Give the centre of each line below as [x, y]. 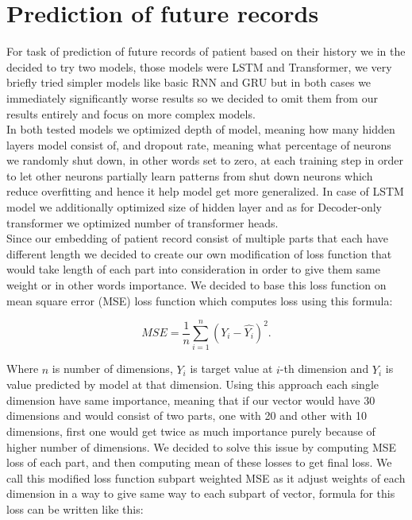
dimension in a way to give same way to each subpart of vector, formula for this [201, 493]
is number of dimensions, [112, 369]
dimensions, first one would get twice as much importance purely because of [191, 431]
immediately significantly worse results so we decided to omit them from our [192, 97]
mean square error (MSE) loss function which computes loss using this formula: [200, 300]
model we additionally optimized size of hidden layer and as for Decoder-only [194, 207]
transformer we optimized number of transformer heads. [142, 222]
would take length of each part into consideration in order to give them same [193, 269]
